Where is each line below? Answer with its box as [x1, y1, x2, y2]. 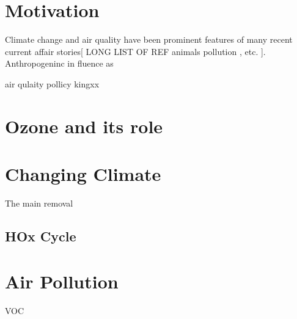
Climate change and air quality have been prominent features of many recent [5, 33, 293, 46]
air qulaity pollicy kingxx [5, 77, 100, 90]
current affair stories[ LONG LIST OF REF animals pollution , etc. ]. [5, 45, 266, 57]
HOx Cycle [5, 226, 76, 245]
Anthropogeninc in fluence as [5, 57, 114, 70]
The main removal [5, 197, 73, 209]
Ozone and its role [5, 113, 163, 138]
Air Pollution [5, 268, 119, 293]
